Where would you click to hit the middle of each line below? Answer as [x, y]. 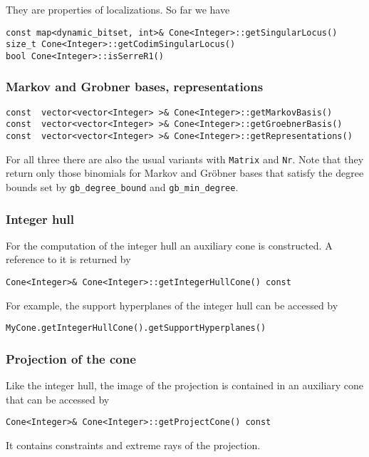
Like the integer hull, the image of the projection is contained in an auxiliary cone [185, 385]
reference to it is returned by [68, 259]
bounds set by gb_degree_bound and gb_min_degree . [122, 187]
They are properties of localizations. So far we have [118, 9]
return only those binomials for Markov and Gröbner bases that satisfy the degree [185, 173]
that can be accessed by [58, 399]
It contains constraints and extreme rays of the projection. [133, 445]
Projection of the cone [71, 358]
